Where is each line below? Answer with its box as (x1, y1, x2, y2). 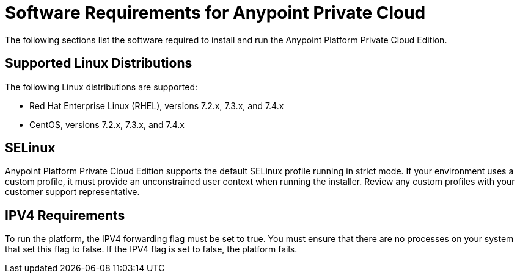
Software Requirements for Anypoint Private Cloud (5, 2, 426, 23)
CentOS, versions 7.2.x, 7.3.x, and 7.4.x (29, 119, 185, 130)
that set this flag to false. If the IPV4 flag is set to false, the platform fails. (5, 244, 298, 255)
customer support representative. (5, 187, 140, 198)
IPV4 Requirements (5, 207, 125, 223)
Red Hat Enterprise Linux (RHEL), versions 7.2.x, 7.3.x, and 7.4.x (29, 100, 284, 111)
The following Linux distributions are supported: (5, 81, 198, 92)
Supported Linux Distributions (5, 55, 192, 71)
